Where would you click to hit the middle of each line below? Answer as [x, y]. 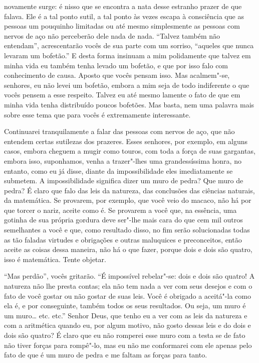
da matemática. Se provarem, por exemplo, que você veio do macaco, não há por [128, 200]
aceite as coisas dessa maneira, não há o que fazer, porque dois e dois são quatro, [128, 249]
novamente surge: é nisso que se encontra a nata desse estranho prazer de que [123, 6]
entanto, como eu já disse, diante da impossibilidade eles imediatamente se [118, 170]
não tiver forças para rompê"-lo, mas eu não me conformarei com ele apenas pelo [128, 345]
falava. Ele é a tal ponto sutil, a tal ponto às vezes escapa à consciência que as [124, 16]
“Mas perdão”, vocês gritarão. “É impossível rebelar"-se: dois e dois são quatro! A [129, 276]
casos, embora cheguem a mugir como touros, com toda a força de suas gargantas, [130, 151]
